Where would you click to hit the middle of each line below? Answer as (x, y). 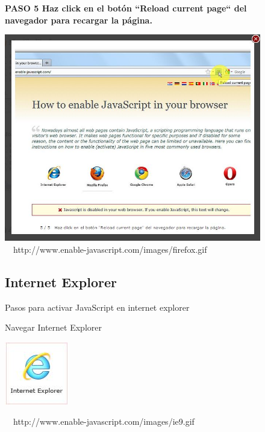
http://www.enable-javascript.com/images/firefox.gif (110, 249)
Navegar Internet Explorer (53, 327)
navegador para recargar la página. (79, 20)
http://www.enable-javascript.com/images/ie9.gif (104, 421)
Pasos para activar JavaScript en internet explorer (97, 307)
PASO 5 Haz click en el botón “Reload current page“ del (126, 8)
